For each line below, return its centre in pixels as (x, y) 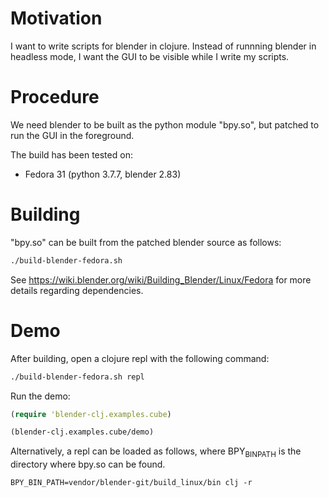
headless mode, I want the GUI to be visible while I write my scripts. (150, 56)
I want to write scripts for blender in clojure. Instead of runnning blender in (163, 46)
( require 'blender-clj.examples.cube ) (91, 414)
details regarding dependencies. (77, 290)
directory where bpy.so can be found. (88, 464)
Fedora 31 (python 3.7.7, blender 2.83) (103, 174)
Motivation (56, 18)
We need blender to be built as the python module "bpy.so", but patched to (165, 124)
